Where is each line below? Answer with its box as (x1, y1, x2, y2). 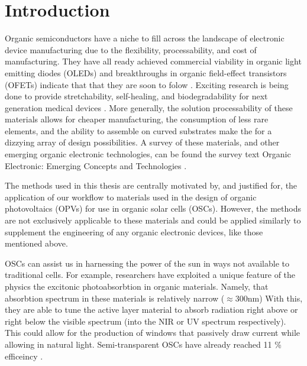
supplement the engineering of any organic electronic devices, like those (5, 225, 263, 238)
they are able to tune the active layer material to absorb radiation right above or (5, 303, 298, 316)
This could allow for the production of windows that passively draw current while (5, 326, 300, 339)
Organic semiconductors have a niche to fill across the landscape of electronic (5, 32, 285, 44)
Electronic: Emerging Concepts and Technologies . (5, 159, 187, 171)
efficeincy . (5, 349, 43, 362)
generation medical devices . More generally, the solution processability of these (5, 101, 293, 114)
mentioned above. (5, 237, 68, 250)
